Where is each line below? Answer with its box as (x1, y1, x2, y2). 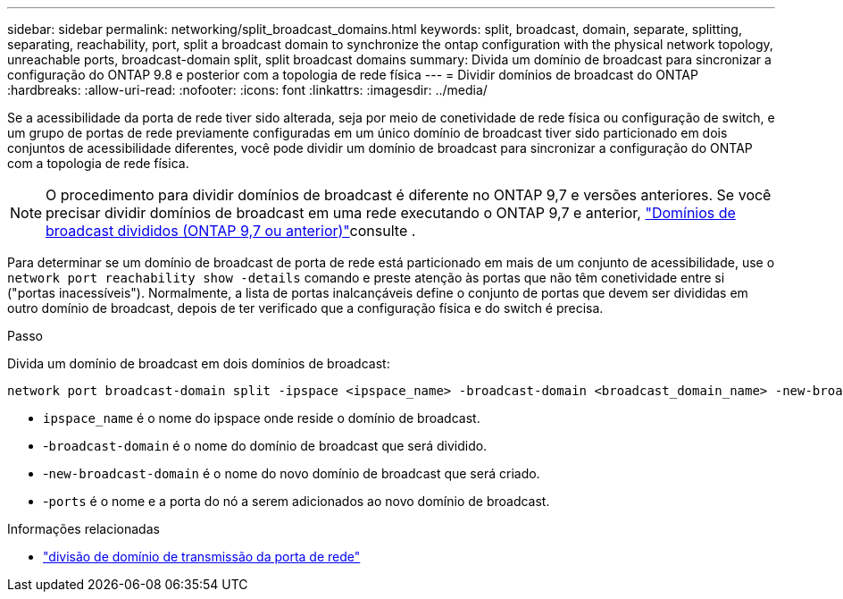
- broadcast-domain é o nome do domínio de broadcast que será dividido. (43, 438, 488, 453)
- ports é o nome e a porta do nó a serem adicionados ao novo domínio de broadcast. (43, 494, 550, 509)
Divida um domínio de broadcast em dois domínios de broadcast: (7, 356, 390, 371)
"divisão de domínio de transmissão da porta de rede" (43, 549, 361, 564)
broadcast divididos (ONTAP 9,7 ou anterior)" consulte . (46, 222, 416, 240)
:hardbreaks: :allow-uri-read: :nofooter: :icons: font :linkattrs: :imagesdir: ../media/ (7, 82, 488, 97)
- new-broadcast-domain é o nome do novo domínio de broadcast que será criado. (43, 466, 540, 481)
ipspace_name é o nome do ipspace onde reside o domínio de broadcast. (43, 410, 480, 426)
